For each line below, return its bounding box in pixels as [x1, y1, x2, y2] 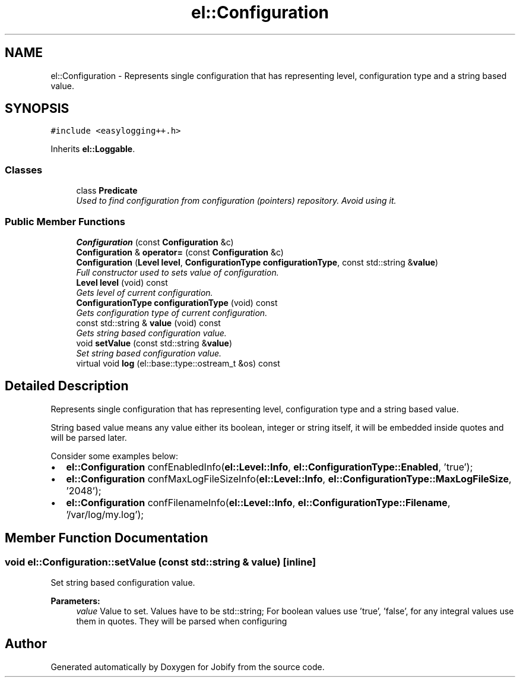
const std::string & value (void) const [76, 317, 221, 328]
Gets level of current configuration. [76, 287, 213, 298]
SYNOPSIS [5, 101, 69, 116]
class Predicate [76, 185, 138, 196]
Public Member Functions [5, 215, 125, 228]
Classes [5, 163, 43, 176]
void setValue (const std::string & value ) [76, 337, 233, 348]
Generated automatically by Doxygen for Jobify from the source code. [50, 661, 325, 672]
